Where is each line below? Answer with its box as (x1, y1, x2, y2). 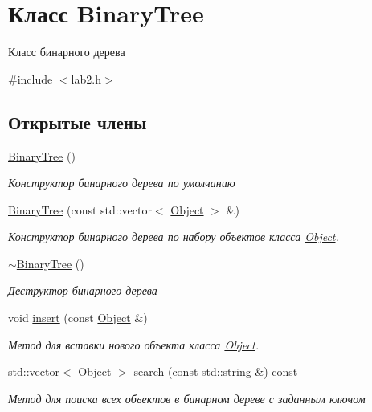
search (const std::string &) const (133, 363, 298, 380)
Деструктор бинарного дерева (8, 282, 157, 299)
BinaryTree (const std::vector (8, 201, 152, 218)
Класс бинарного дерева (8, 43, 125, 60)
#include (8, 70, 53, 87)
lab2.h (71, 70, 101, 87)
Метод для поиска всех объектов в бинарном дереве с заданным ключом (8, 390, 366, 406)
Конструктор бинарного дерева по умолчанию (8, 174, 235, 191)
